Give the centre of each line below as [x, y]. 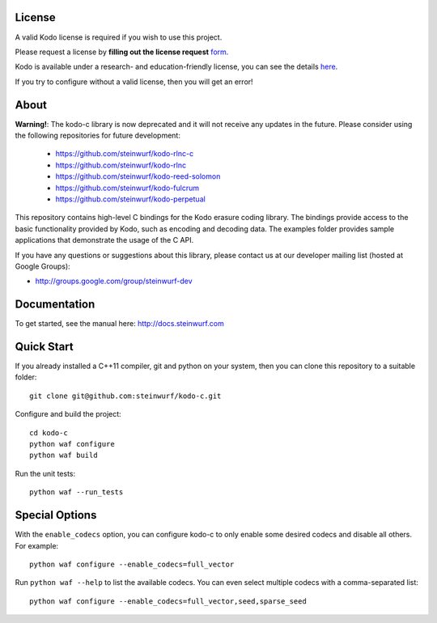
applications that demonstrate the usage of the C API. [104, 240]
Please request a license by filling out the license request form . [122, 52]
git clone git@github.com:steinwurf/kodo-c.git [125, 396]
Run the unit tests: [45, 473]
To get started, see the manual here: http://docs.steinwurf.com [119, 324]
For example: [37, 545]
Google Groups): [42, 266]
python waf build [64, 456]
